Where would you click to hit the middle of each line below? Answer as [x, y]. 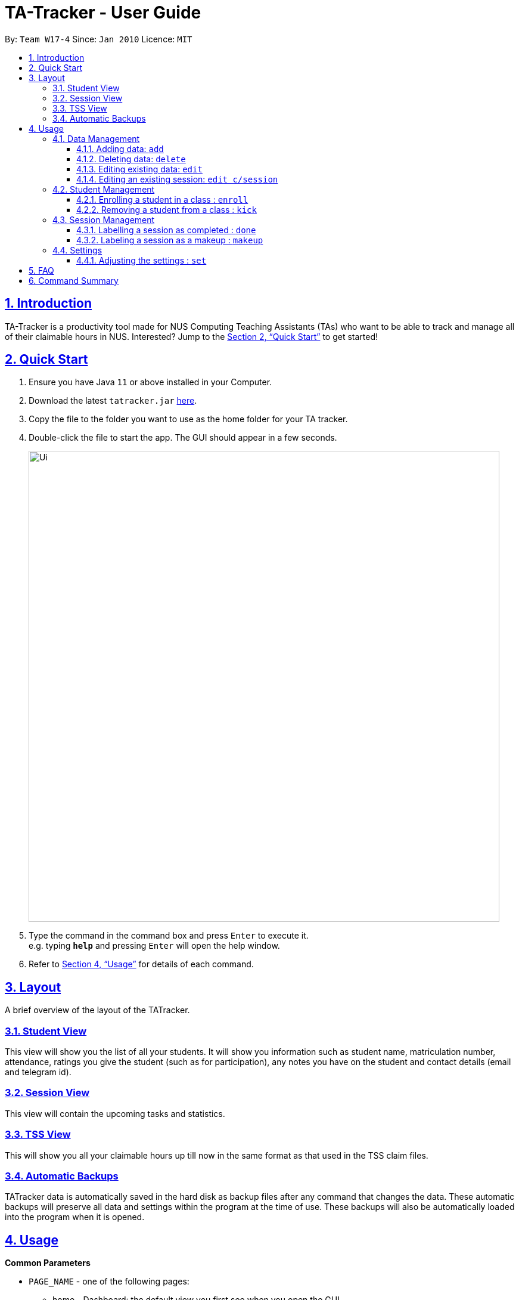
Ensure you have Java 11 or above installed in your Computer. [150, 382]
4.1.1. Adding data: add [120, 148]
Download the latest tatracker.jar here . [113, 401]
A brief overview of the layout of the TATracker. [97, 1010]
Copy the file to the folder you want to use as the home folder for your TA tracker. [188, 419]
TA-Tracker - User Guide [103, 13]
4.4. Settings [77, 250]
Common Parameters [48, 1263]
